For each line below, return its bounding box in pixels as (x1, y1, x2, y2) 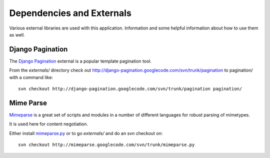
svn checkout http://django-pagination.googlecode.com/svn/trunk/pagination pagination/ (18, 86, 242, 92)
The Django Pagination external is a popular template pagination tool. (9, 58, 152, 64)
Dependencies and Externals (9, 7, 132, 18)
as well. (9, 31, 25, 37)
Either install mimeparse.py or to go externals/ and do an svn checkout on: (9, 130, 163, 136)
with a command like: (9, 74, 53, 80)
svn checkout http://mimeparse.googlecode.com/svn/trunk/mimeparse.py (18, 142, 195, 147)
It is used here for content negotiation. (9, 121, 88, 127)
